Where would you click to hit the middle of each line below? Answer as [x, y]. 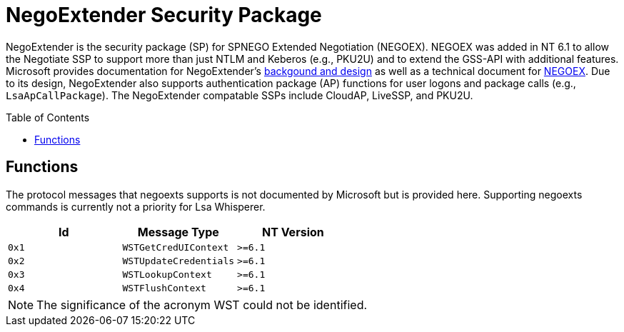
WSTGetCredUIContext [176, 247]
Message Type [178, 232]
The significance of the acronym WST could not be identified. [202, 305]
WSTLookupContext [167, 274]
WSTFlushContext [164, 288]
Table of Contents [48, 117]
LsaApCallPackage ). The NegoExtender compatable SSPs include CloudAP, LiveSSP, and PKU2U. [240, 95]
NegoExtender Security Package [164, 15]
